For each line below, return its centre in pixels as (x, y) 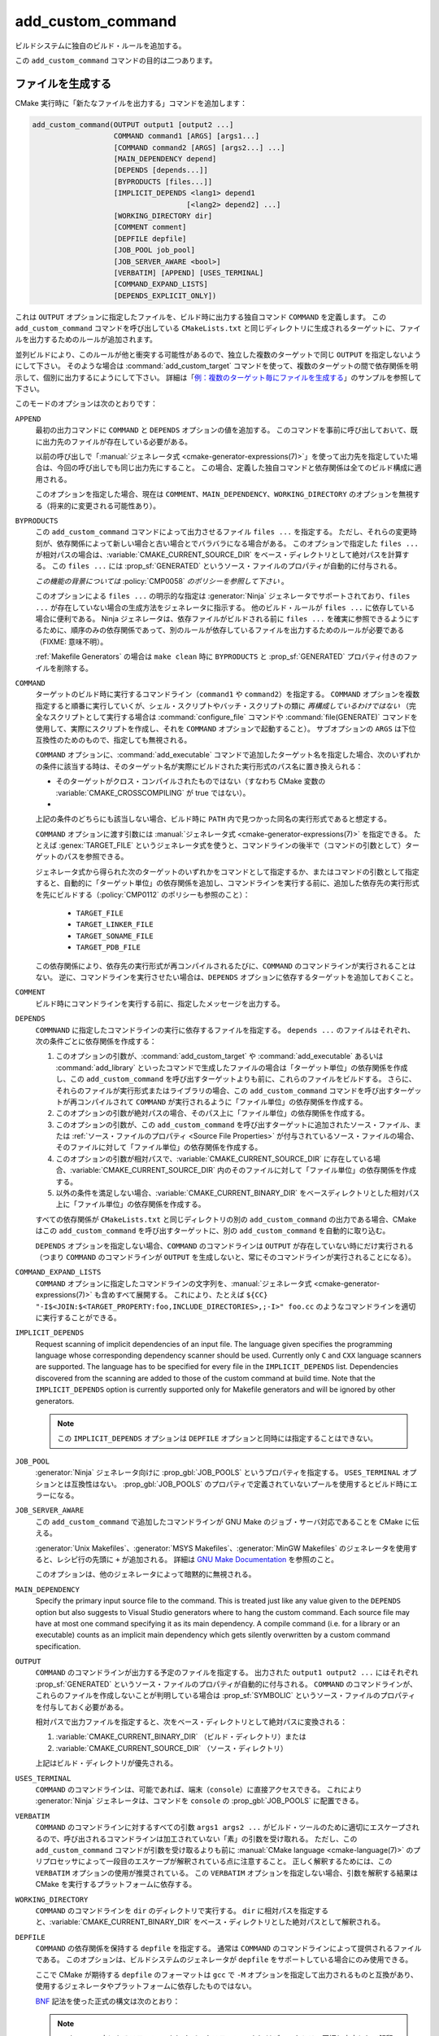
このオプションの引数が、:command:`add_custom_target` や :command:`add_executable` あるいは (219, 1056)
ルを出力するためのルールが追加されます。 (86, 340)
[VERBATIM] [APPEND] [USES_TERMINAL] (189, 272)
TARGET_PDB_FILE (109, 948)
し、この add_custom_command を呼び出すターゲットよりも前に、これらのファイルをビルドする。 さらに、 (236, 1079)
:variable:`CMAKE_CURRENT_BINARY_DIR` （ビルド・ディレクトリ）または (181, 1737)
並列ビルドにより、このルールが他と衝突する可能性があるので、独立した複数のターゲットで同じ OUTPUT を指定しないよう (218, 354)
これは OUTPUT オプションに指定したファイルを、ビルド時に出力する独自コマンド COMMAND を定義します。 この (200, 317)
